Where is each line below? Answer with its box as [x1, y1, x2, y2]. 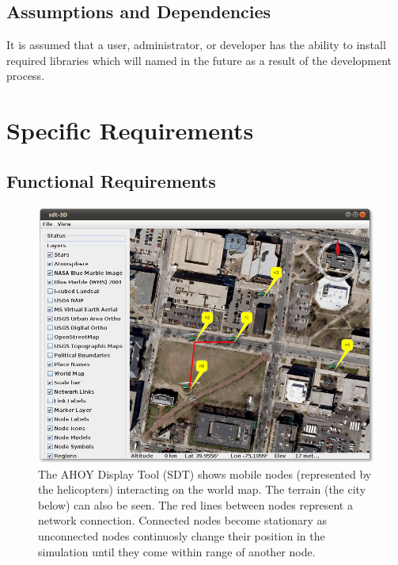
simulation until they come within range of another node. [38, 543, 316, 559]
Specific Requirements [6, 114, 254, 147]
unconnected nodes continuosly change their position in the [38, 528, 325, 544]
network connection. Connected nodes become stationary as [38, 512, 328, 529]
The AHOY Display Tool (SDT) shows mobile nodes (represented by [38, 465, 372, 482]
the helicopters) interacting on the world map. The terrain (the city [38, 481, 366, 498]
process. [6, 67, 45, 84]
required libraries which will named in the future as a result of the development [6, 52, 392, 68]
